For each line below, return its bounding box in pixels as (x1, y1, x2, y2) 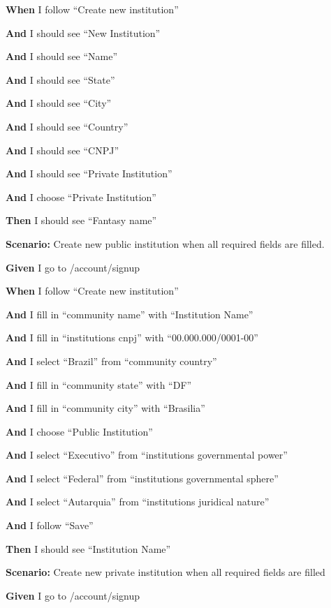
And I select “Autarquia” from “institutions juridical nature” (6, 494, 270, 509)
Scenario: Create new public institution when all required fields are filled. (6, 236, 325, 251)
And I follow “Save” (6, 518, 94, 533)
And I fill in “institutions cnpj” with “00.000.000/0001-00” (6, 330, 258, 345)
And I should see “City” (6, 96, 112, 110)
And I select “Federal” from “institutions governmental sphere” (6, 470, 279, 485)
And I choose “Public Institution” (6, 424, 153, 438)
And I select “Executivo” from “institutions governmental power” (6, 447, 288, 462)
